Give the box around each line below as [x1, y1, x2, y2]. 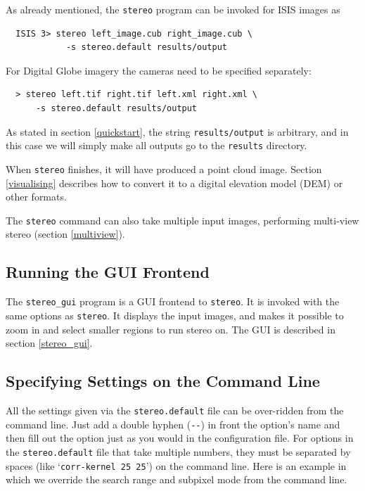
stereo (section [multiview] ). [6, 227, 125, 241]
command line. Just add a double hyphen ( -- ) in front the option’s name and [6, 416, 340, 431]
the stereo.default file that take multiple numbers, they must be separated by [6, 444, 351, 459]
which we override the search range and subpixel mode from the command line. [6, 472, 347, 487]
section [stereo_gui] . [6, 336, 93, 350]
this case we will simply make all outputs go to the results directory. [6, 138, 307, 153]
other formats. [6, 189, 67, 204]
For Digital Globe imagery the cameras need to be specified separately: [6, 63, 312, 77]
